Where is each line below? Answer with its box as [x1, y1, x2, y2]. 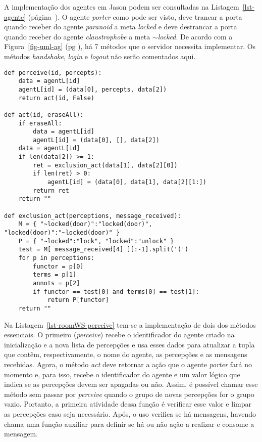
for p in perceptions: [18, 254, 94, 261]
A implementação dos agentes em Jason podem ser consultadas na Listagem [4, 2, 239, 12]
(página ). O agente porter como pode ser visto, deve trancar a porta [28, 11, 242, 22]
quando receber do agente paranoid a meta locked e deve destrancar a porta [4, 21, 237, 32]
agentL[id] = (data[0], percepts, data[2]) [18, 85, 167, 93]
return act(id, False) [18, 94, 94, 102]
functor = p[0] [33, 262, 84, 270]
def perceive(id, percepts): [4, 69, 102, 76]
